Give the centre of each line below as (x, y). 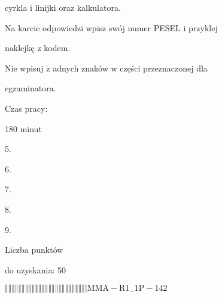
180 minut (23, 128)
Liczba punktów (34, 250)
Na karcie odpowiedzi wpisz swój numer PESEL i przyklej (111, 27)
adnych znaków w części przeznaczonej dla (130, 68)
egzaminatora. (31, 88)
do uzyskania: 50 (35, 269)
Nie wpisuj (24, 68)
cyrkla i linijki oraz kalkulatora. (63, 7)
